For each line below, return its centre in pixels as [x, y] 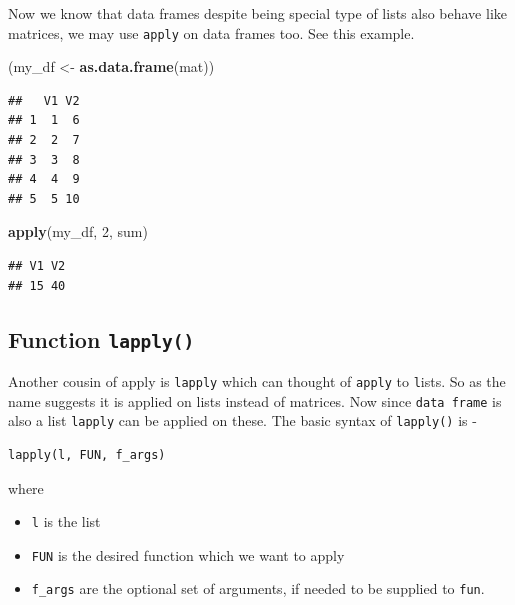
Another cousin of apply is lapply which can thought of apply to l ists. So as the [257, 380]
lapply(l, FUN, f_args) [87, 454]
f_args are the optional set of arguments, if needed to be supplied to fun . [258, 588]
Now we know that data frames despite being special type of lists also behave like [257, 13]
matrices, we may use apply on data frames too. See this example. [211, 32]
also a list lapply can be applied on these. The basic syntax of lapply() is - [242, 420]
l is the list [66, 521]
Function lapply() [101, 338]
